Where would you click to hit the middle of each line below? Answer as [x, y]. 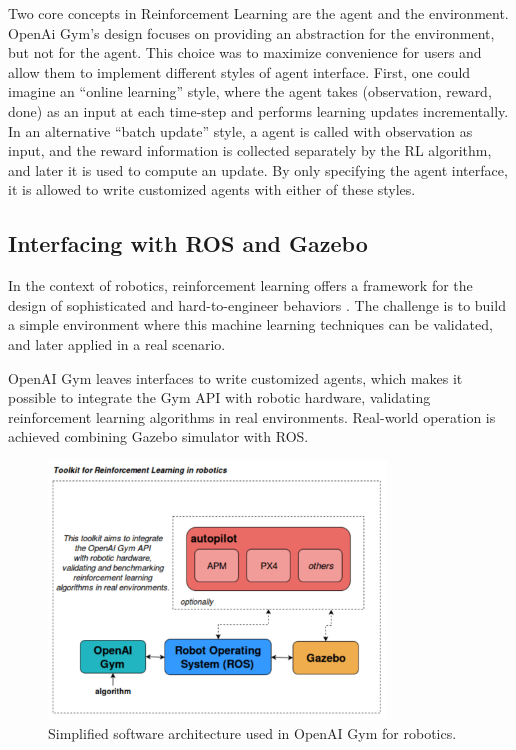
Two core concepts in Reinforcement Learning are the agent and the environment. [258, 13]
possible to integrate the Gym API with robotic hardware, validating [219, 397]
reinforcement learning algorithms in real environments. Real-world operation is [252, 416]
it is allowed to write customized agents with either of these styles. [212, 189]
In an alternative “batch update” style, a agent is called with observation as [240, 130]
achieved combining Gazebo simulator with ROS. [158, 436]
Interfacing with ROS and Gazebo [188, 243]
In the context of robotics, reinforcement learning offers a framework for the [240, 285]
